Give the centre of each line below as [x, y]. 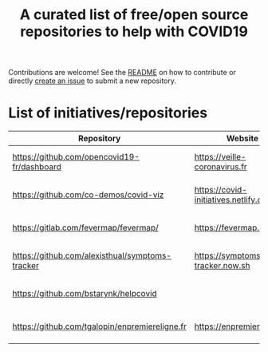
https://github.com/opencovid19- [76, 157]
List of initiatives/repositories [108, 113]
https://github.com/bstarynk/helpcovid [85, 294]
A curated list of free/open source [134, 15]
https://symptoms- [230, 255]
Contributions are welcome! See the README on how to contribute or [122, 73]
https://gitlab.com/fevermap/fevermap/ [86, 227]
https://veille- [220, 157]
